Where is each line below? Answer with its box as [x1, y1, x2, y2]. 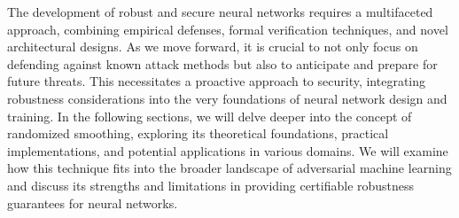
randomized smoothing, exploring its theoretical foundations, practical [7, 124, 389, 143]
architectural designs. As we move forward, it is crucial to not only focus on [7, 37, 418, 56]
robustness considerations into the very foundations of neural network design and [7, 89, 447, 107]
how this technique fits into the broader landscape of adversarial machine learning [7, 159, 452, 177]
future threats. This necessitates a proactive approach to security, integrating [7, 72, 426, 90]
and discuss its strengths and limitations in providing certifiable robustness [7, 175, 415, 194]
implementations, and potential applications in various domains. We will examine [7, 141, 448, 160]
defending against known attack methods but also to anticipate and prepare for [7, 54, 438, 73]
